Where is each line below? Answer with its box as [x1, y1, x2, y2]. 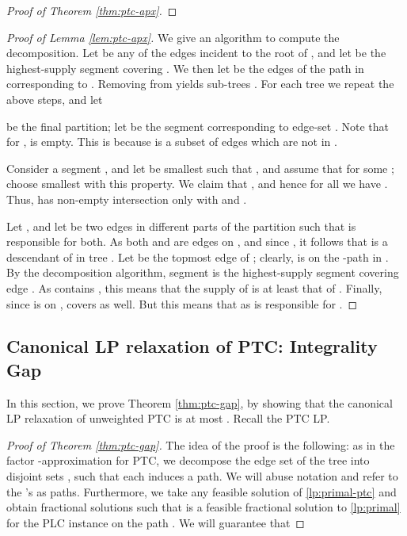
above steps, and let [6, 90, 103, 107]
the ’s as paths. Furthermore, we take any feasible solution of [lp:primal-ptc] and [6, 483, 397, 500]
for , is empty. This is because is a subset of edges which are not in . [6, 133, 337, 150]
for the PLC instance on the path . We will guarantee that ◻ [6, 514, 305, 530]
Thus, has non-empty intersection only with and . [6, 190, 247, 207]
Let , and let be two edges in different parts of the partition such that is [6, 217, 356, 234]
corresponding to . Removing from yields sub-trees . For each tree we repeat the [6, 75, 394, 92]
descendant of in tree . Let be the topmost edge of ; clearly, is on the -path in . [6, 248, 389, 265]
